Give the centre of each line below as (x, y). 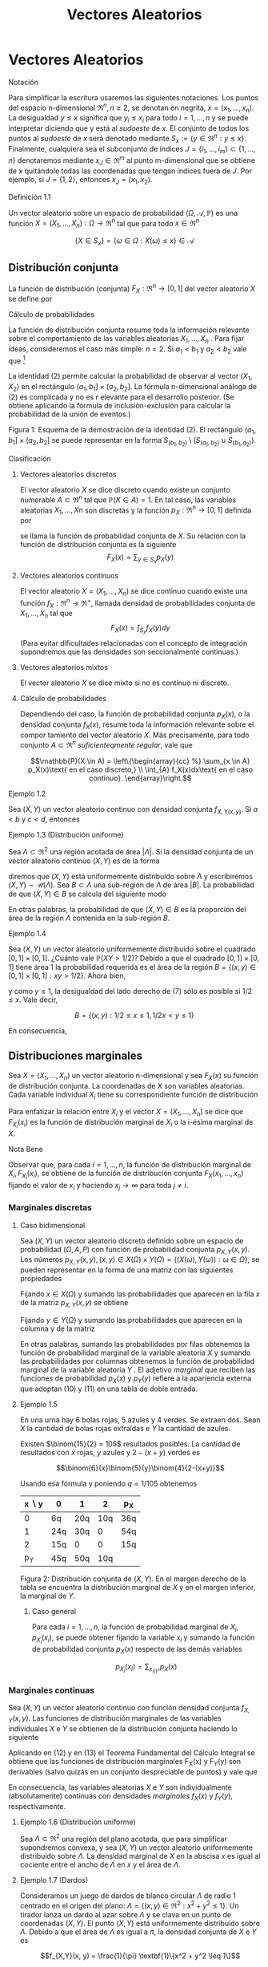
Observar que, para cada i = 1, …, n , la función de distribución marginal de (130, 1165)
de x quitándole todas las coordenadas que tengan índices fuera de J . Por (130, 171)
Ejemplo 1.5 (39, 1404)
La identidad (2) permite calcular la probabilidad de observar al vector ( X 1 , (130, 377)
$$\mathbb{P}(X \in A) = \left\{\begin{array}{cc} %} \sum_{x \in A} (140, 760)
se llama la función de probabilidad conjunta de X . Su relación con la (133, 536)
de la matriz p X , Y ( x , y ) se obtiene (74, 1304)
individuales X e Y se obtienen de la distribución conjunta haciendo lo (123, 1728)
